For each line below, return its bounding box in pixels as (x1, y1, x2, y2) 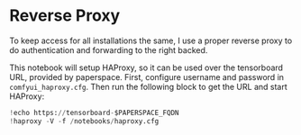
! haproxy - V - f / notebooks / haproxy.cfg (9, 116, 160, 126)
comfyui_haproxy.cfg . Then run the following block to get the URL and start (9, 81, 288, 92)
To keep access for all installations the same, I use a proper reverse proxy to (9, 35, 293, 46)
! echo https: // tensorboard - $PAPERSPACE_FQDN (9, 108, 179, 117)
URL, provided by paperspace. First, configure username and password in (9, 71, 285, 82)
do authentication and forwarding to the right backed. (9, 44, 208, 55)
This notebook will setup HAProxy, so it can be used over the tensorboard (9, 62, 284, 73)
